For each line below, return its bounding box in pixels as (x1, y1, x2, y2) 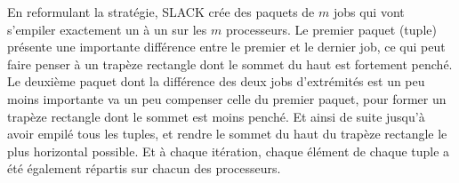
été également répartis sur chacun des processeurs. (7, 159, 281, 178)
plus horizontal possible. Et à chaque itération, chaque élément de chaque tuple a (7, 141, 450, 160)
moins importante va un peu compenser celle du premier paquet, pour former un (7, 89, 447, 107)
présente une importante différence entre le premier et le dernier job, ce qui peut (7, 37, 446, 56)
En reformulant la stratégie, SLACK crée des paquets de (7, 3, 315, 20)
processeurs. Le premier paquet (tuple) (225, 20, 437, 38)
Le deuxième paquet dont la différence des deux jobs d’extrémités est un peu (7, 72, 425, 91)
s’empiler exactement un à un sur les (7, 20, 207, 38)
